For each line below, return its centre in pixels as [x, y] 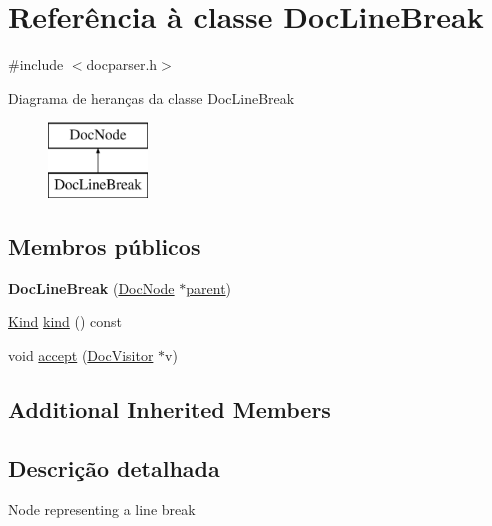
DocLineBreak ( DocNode [91, 287]
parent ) [209, 287]
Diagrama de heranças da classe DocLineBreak [151, 97]
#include [36, 64]
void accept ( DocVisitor [81, 354]
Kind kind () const [65, 321]
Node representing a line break [102, 509]
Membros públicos [104, 245]
